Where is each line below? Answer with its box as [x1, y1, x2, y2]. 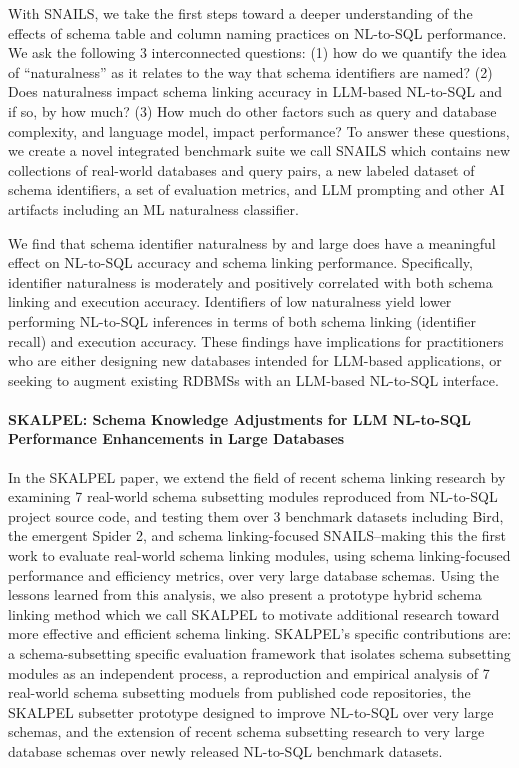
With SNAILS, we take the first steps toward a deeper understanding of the [8, 3, 473, 23]
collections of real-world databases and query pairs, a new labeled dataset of [8, 159, 475, 180]
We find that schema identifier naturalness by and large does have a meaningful [8, 232, 496, 253]
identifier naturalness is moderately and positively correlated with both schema [8, 271, 493, 292]
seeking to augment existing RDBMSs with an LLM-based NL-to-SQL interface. [8, 369, 499, 390]
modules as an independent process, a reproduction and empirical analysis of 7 [8, 662, 490, 683]
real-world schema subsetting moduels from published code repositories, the [8, 682, 471, 703]
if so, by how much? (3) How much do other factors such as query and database [8, 100, 497, 121]
